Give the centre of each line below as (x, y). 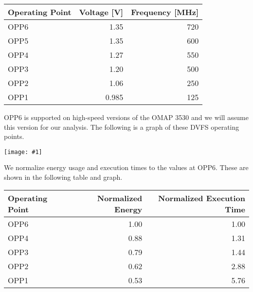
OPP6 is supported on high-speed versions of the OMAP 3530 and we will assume (126, 117)
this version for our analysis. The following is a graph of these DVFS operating (122, 127)
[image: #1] (23, 152)
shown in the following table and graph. (63, 177)
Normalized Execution (202, 198)
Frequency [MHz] (165, 12)
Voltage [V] (101, 12)
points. (14, 136)
